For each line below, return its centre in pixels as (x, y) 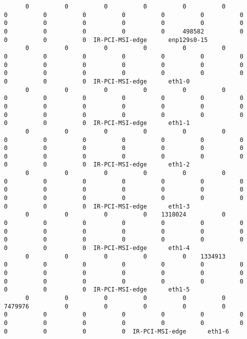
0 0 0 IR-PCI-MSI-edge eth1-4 (97, 248)
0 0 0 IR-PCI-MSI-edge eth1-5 (97, 290)
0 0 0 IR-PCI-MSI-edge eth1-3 (97, 206)
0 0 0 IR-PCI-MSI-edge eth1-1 (97, 123)
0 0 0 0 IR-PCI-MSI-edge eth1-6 (117, 331)
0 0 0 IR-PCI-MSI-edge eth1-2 (97, 165)
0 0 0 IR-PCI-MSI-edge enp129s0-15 (106, 40)
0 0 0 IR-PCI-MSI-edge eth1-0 (97, 81)
